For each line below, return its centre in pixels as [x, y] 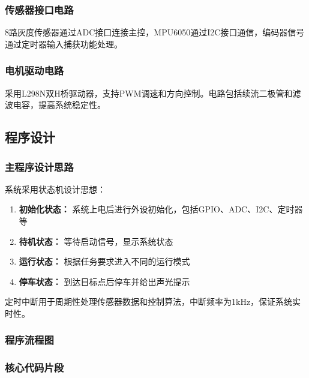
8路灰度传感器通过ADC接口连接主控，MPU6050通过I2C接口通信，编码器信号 [155, 32]
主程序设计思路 [39, 166]
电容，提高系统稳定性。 [59, 105]
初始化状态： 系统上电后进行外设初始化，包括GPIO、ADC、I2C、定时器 [161, 209]
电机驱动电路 [34, 70]
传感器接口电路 [39, 9]
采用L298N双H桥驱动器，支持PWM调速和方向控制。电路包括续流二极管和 [149, 93]
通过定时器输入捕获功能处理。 [64, 43]
